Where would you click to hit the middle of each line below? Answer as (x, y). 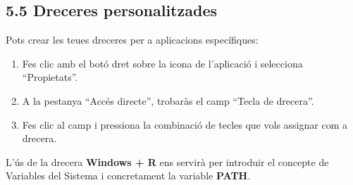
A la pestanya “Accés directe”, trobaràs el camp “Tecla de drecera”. (168, 100)
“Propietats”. (50, 77)
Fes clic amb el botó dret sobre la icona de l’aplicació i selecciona (162, 63)
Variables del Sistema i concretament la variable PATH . (128, 176)
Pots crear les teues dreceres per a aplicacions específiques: (132, 40)
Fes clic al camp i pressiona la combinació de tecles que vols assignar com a (185, 124)
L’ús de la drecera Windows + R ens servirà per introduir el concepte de (167, 161)
